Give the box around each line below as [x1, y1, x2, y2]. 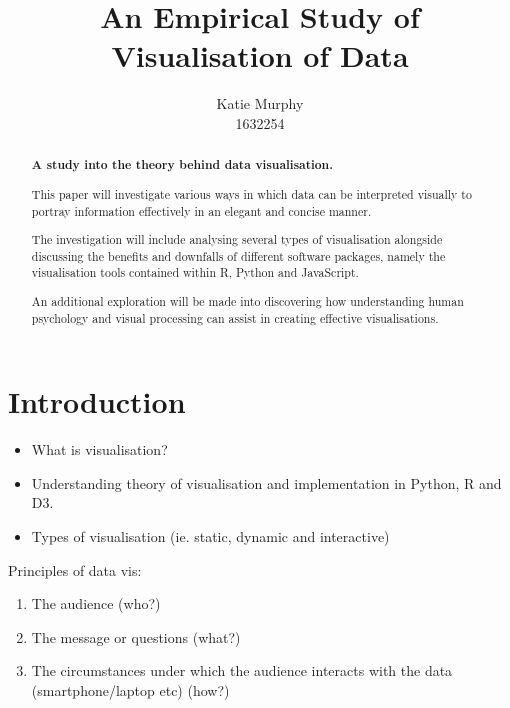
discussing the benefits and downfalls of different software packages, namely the [31, 247, 446, 264]
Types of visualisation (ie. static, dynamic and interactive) [31, 525, 390, 546]
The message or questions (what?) [31, 626, 241, 647]
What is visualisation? [31, 439, 168, 460]
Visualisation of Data [111, 35, 409, 76]
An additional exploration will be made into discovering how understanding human [31, 292, 464, 309]
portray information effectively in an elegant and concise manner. [31, 202, 372, 219]
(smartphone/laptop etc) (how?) [31, 679, 230, 700]
